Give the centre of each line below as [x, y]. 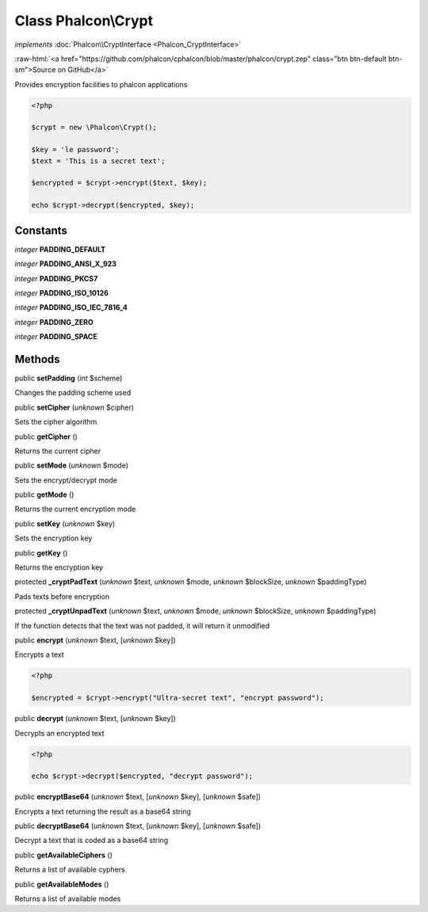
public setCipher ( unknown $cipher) [75, 407]
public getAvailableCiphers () [63, 855]
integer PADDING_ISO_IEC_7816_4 [71, 307]
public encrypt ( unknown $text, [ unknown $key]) [95, 640]
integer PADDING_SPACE [56, 337]
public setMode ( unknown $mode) [72, 466]
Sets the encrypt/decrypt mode [66, 480]
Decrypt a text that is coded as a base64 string [92, 841]
